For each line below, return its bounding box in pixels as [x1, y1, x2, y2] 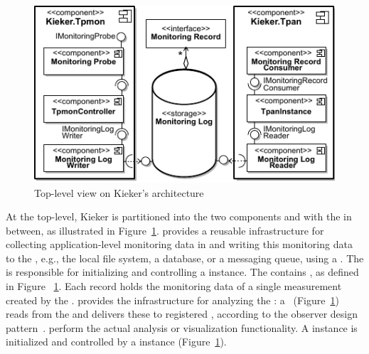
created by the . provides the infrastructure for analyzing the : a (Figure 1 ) [6, 292, 339, 307]
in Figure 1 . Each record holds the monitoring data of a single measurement [6, 279, 342, 294]
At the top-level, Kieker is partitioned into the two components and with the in [6, 209, 352, 224]
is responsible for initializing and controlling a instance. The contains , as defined [6, 264, 359, 279]
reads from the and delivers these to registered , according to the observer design [6, 306, 358, 321]
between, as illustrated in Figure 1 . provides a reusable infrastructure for [6, 222, 324, 237]
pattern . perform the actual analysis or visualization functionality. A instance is [6, 320, 358, 335]
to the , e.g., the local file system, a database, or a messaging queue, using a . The [6, 250, 364, 265]
